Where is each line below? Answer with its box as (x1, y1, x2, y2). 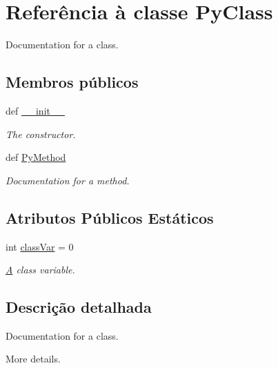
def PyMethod (6, 150, 66, 164)
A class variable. (6, 262, 75, 277)
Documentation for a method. (6, 173, 130, 187)
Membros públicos (6, 71, 139, 93)
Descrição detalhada (6, 296, 152, 318)
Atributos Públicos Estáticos (6, 206, 214, 228)
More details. (6, 351, 61, 366)
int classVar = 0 (6, 239, 74, 253)
